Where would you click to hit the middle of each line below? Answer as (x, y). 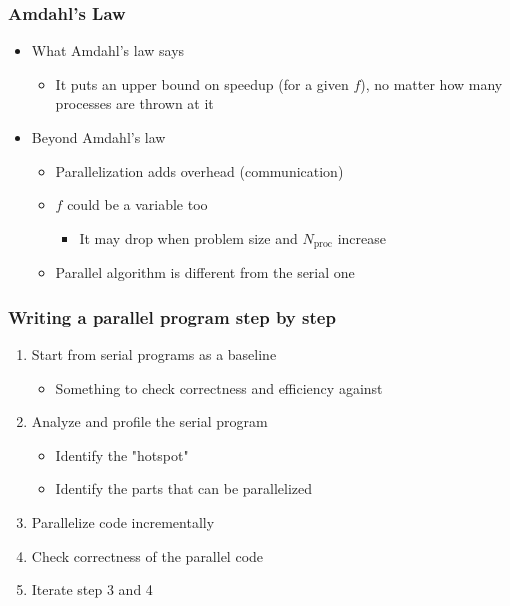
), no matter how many (431, 83)
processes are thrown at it (134, 103)
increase (361, 237)
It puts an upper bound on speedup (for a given (202, 83)
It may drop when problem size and (188, 237)
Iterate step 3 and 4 (92, 589)
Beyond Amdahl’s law (98, 137)
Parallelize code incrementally (123, 522)
